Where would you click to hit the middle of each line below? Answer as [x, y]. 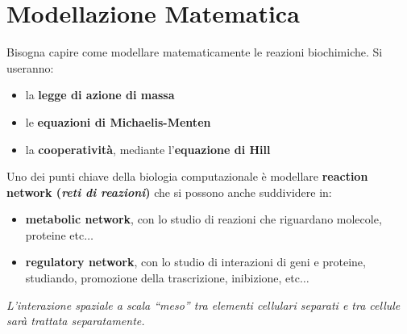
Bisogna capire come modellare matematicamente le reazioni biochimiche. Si [195, 52]
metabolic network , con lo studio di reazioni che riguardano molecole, [203, 219]
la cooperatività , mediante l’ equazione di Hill [148, 149]
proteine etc [55, 234]
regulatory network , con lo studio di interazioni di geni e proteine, [195, 262]
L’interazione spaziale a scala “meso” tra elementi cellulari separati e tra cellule [203, 305]
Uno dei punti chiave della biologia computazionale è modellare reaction [187, 176]
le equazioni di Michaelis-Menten [118, 121]
